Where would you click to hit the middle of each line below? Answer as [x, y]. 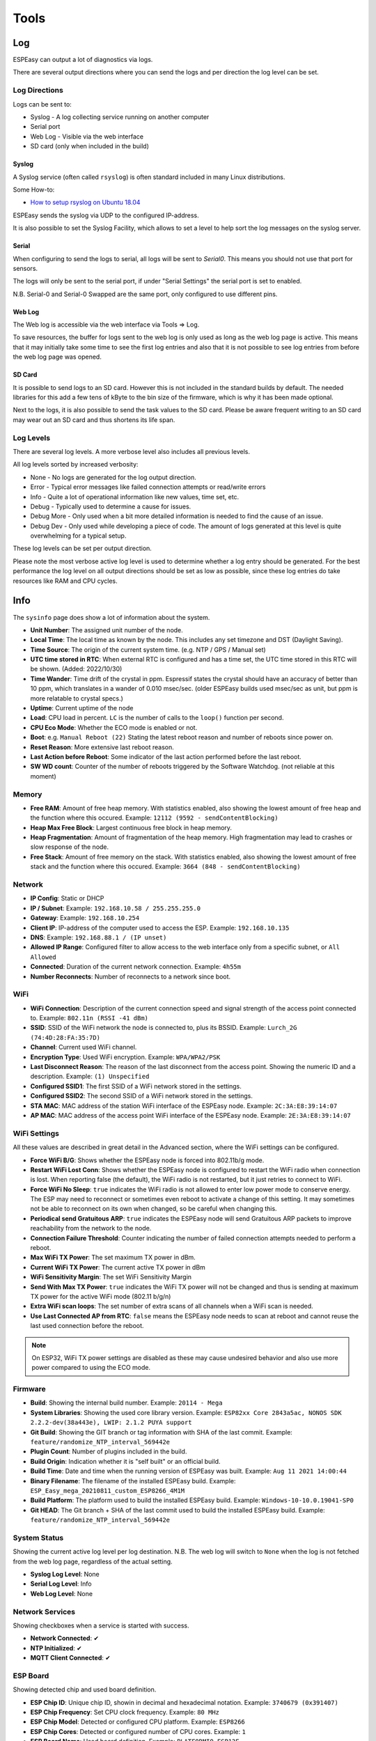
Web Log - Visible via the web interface [87, 136]
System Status [38, 1538]
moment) [44, 776]
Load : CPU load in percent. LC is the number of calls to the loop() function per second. [157, 718]
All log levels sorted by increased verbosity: [76, 464]
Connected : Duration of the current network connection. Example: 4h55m [136, 967]
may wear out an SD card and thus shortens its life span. [94, 420]
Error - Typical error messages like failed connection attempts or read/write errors [148, 487]
